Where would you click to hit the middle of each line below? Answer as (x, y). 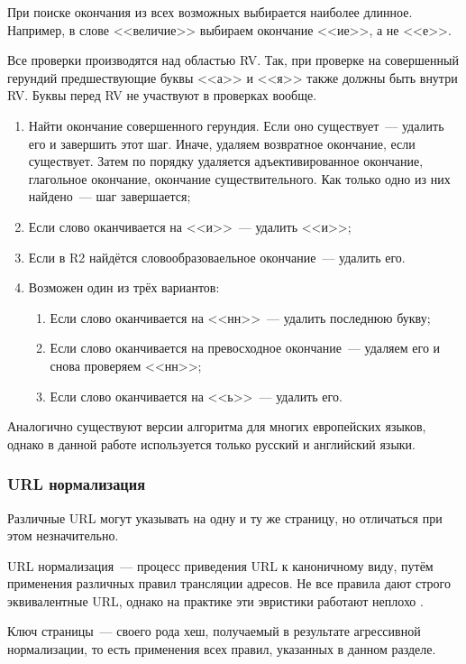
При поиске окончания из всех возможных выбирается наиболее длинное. (210, 12)
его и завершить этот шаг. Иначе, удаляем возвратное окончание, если (222, 143)
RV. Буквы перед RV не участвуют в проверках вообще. (162, 95)
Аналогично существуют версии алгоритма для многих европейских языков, (217, 426)
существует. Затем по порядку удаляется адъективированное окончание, (226, 161)
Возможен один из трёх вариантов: (124, 287)
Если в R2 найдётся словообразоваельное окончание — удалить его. (217, 257)
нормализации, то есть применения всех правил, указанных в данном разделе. (222, 649)
